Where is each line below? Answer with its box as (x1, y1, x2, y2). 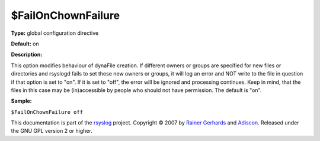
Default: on (11, 40, 40, 47)
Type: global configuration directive (11, 29, 99, 37)
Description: (11, 51, 43, 58)
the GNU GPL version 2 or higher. (11, 127, 93, 135)
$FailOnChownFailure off (11, 109, 83, 115)
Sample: (11, 97, 32, 104)
